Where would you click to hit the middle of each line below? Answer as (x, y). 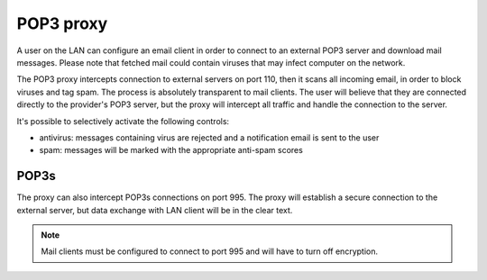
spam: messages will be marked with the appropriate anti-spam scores (171, 150)
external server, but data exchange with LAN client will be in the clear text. (155, 210)
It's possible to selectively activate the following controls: (123, 121)
